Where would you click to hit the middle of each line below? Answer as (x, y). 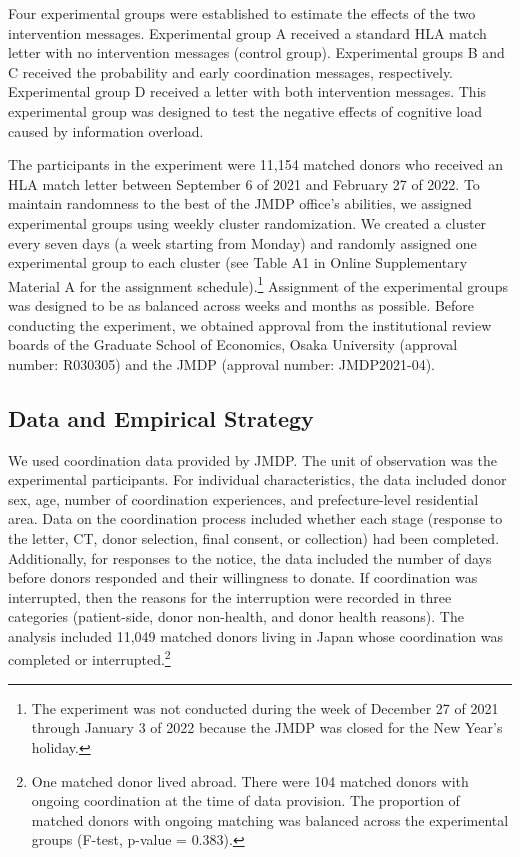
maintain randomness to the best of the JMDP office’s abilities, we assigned (240, 203)
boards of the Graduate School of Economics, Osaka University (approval (233, 344)
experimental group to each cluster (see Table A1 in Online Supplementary (238, 262)
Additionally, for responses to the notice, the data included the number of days (250, 557)
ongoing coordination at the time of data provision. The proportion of (245, 800)
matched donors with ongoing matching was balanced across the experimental (270, 819)
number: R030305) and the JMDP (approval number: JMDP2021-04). (221, 363)
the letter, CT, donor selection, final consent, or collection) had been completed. (254, 537)
